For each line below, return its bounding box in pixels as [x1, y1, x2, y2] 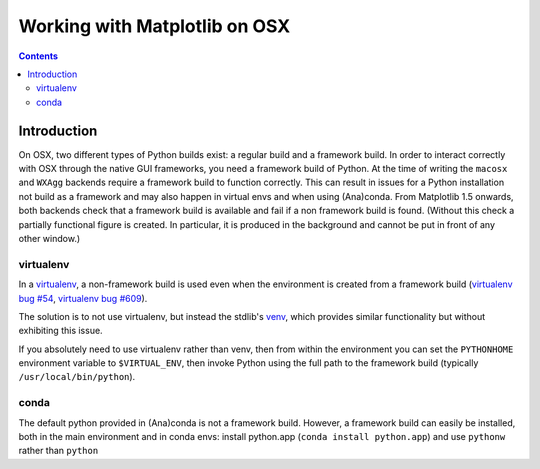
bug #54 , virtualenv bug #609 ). [18, 292, 148, 304]
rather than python [18, 445, 99, 457]
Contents [18, 50, 59, 62]
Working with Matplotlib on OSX [18, 15, 291, 37]
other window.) [18, 232, 81, 244]
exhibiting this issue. [18, 325, 104, 337]
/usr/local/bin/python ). [18, 371, 136, 383]
